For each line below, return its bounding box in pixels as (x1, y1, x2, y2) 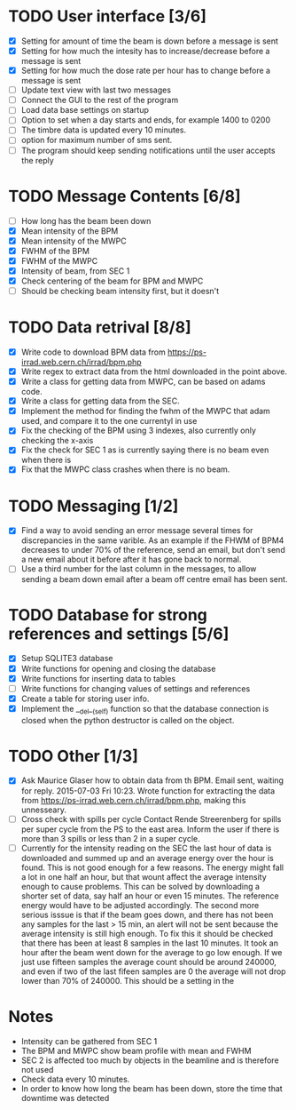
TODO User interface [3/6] (8, 6, 207, 27)
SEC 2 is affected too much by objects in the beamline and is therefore (20, 1055, 280, 1066)
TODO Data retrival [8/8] (8, 317, 191, 338)
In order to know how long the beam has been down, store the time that (20, 1082, 283, 1094)
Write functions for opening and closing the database (20, 663, 216, 674)
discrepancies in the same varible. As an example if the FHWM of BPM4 (20, 535, 284, 546)
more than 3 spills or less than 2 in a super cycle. (20, 833, 200, 843)
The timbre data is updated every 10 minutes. (20, 124, 187, 135)
